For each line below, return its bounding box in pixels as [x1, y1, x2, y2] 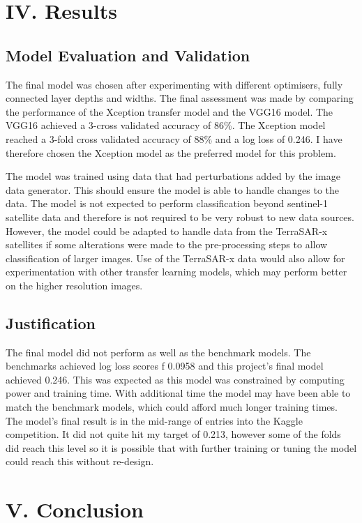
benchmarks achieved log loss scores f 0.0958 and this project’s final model [6, 358, 324, 373]
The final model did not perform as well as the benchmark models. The [6, 344, 311, 359]
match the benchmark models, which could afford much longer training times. [6, 400, 338, 414]
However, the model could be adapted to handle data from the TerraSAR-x [6, 223, 328, 238]
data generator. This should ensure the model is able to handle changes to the [6, 182, 340, 197]
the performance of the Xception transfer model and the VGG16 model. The [6, 104, 333, 119]
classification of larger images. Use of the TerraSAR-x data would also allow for [6, 250, 345, 265]
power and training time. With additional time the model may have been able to [6, 386, 351, 400]
